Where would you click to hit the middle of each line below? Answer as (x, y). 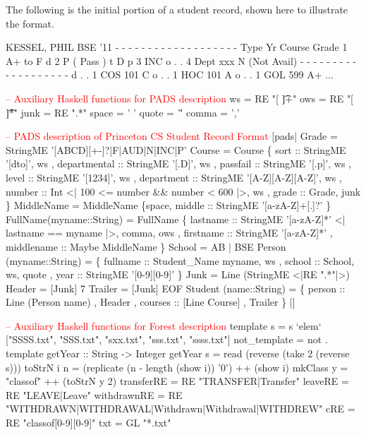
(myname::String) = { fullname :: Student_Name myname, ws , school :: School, (180, 260)
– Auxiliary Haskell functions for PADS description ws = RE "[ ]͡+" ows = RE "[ (180, 98)
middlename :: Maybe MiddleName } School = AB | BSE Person (146, 246)
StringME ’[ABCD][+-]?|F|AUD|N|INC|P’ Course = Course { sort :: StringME (176, 149)
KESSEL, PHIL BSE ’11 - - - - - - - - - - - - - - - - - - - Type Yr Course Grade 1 (177, 47)
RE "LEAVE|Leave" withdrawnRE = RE (94, 394)
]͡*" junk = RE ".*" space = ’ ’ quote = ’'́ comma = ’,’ (123, 112)
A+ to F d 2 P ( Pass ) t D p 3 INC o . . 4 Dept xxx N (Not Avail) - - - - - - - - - (181, 60)
